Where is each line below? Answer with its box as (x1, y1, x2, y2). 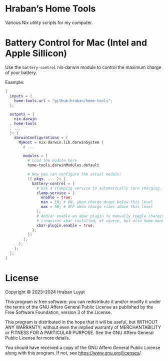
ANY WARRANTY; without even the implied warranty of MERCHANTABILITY (5, 324, 161, 330)
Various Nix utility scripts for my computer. (5, 19, 93, 25)
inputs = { (9, 93, 32, 98)
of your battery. (5, 69, 37, 75)
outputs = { (9, 112, 35, 117)
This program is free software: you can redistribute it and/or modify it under (5, 298, 161, 304)
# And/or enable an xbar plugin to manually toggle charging (36, 213, 166, 218)
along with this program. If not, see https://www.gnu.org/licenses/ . (5, 349, 142, 355)
